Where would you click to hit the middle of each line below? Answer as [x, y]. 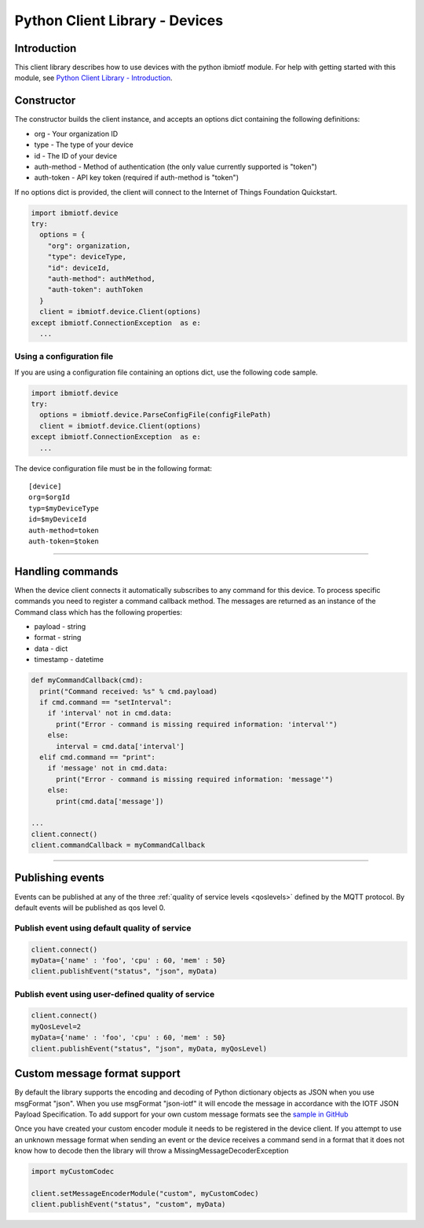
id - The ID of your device [76, 155]
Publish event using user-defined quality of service [115, 994]
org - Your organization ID [76, 133]
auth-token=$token [64, 541]
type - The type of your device [84, 144]
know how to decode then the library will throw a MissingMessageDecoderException [152, 1151]
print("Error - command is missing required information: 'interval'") [197, 724]
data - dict [51, 649]
